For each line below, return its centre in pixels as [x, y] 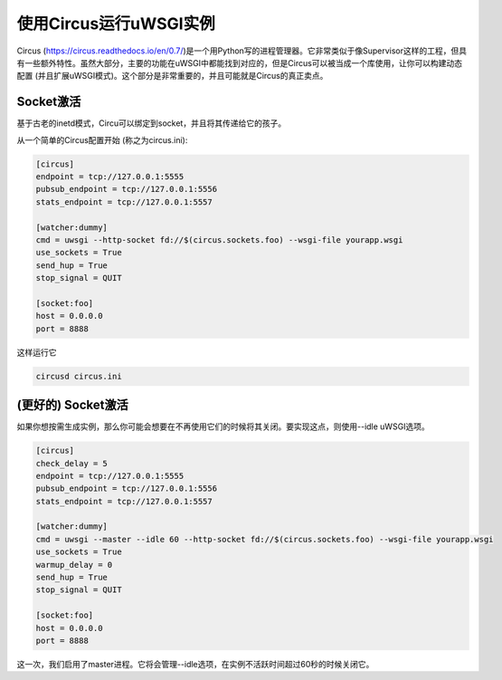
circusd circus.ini [79, 376]
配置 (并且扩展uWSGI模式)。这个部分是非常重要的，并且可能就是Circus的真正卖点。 [172, 76]
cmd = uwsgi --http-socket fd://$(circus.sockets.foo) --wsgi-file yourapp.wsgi [219, 239]
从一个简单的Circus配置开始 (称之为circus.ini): [102, 139]
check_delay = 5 [72, 463]
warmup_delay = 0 [74, 565]
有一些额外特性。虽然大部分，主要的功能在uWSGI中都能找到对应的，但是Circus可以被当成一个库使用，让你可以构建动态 [240, 62]
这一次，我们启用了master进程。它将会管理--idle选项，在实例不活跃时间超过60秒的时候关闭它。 [195, 664]
